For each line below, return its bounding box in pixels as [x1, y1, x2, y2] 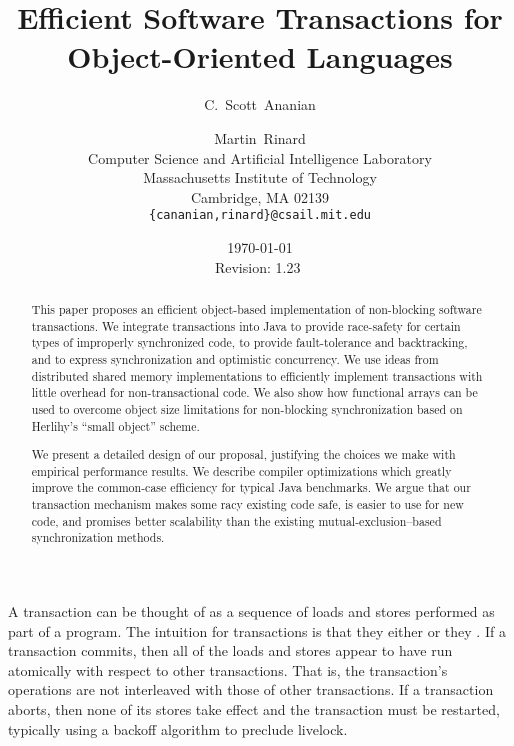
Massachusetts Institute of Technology [143, 167, 377, 188]
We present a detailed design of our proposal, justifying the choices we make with [31, 446, 456, 463]
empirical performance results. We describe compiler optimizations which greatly [31, 462, 452, 479]
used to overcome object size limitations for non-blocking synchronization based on [31, 400, 463, 417]
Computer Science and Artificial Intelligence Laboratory [88, 147, 432, 168]
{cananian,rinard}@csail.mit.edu [149, 208, 371, 223]
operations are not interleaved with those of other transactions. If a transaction [8, 679, 494, 700]
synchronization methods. [31, 529, 165, 546]
